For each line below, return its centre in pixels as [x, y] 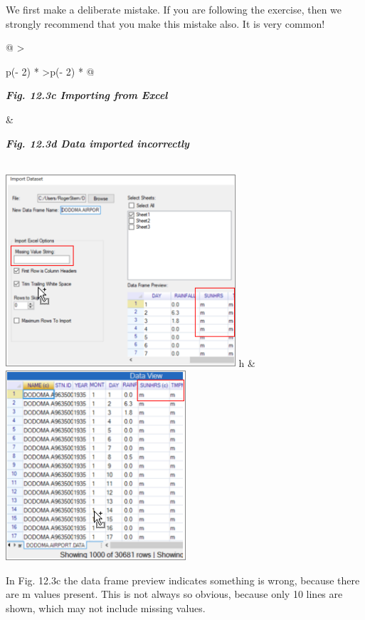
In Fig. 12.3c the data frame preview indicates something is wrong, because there [183, 580]
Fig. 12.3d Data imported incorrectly [97, 143]
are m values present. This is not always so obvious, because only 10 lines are [174, 594]
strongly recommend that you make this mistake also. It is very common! [165, 23]
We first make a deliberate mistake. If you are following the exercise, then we [174, 9]
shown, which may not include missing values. [106, 608]
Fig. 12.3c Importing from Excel [87, 95]
